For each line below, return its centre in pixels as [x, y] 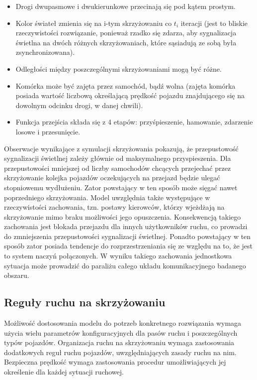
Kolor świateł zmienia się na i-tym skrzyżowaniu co [94, 23]
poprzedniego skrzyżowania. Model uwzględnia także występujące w [107, 197]
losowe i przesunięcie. [48, 131]
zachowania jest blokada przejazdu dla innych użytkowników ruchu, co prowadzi [126, 226]
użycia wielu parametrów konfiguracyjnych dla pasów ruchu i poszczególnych [121, 332]
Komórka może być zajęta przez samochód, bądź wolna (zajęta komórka [126, 85]
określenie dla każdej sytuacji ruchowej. [64, 372]
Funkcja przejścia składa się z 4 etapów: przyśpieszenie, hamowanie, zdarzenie [134, 122]
